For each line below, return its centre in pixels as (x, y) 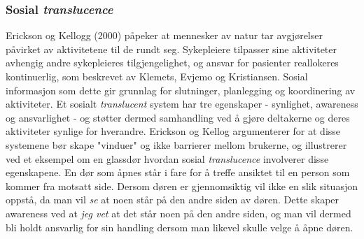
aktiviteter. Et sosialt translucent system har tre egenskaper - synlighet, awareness (182, 104)
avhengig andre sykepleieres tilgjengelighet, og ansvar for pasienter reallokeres (172, 63)
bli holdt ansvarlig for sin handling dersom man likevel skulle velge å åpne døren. (180, 227)
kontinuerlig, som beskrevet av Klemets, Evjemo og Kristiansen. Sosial (157, 76)
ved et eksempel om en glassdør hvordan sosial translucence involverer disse (167, 158)
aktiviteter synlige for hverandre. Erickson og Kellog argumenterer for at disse (173, 131)
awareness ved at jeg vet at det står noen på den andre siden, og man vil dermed (178, 213)
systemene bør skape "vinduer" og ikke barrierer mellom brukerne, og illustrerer (176, 144)
